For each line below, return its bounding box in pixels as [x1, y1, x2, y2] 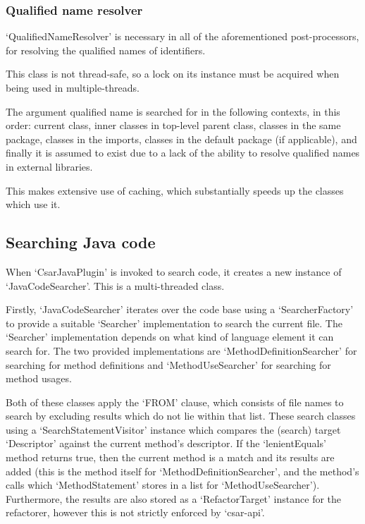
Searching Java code [6, 231, 156, 253]
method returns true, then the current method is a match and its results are [6, 450, 335, 465]
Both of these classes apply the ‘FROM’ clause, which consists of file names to [6, 394, 344, 409]
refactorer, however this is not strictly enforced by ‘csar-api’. [6, 505, 265, 520]
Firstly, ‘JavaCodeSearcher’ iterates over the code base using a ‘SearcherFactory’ [6, 302, 354, 317]
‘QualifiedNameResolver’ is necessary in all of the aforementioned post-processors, [6, 29, 359, 44]
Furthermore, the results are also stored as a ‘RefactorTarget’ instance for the [6, 491, 342, 506]
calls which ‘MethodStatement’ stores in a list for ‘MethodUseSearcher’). [6, 477, 320, 492]
